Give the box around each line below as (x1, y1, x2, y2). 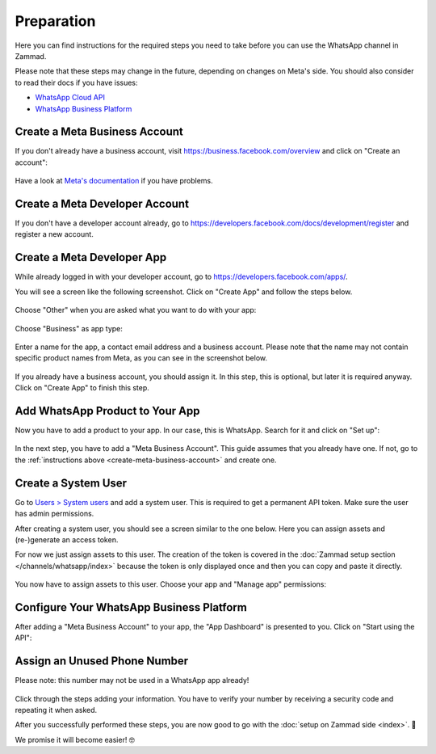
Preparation (15, 12, 96, 30)
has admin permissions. (15, 509, 94, 519)
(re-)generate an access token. (15, 534, 119, 545)
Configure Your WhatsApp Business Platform (15, 600, 248, 614)
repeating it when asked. (15, 706, 98, 715)
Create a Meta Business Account (15, 125, 183, 139)
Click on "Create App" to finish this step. (15, 383, 149, 393)
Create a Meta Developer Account (15, 197, 190, 210)
